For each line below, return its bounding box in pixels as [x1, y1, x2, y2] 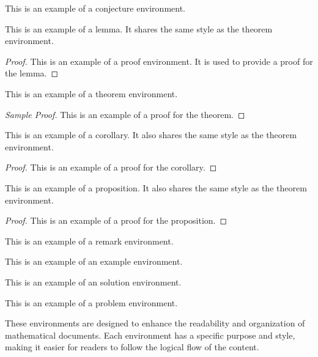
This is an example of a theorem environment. [5, 87, 178, 100]
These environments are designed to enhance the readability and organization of [5, 317, 305, 329]
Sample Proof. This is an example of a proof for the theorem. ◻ [5, 108, 245, 120]
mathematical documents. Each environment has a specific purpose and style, [5, 328, 295, 341]
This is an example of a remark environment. [5, 234, 174, 247]
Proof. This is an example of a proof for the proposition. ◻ [5, 214, 227, 227]
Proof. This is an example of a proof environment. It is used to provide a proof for [5, 54, 313, 67]
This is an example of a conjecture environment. [5, 2, 185, 14]
